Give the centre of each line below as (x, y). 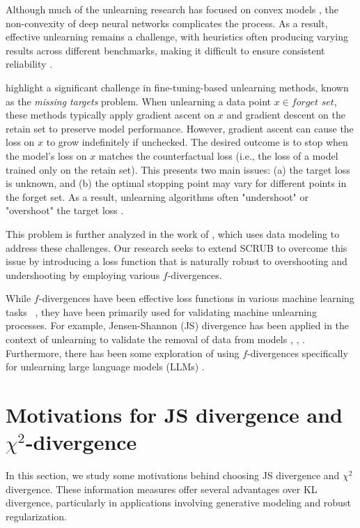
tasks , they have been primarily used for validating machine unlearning (161, 311)
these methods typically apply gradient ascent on (110, 115)
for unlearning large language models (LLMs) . (105, 367)
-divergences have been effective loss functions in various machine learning (196, 298)
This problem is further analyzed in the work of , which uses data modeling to (173, 233)
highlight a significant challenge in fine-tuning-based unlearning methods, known (177, 87)
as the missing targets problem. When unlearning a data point (138, 101)
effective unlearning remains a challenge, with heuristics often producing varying (177, 37)
